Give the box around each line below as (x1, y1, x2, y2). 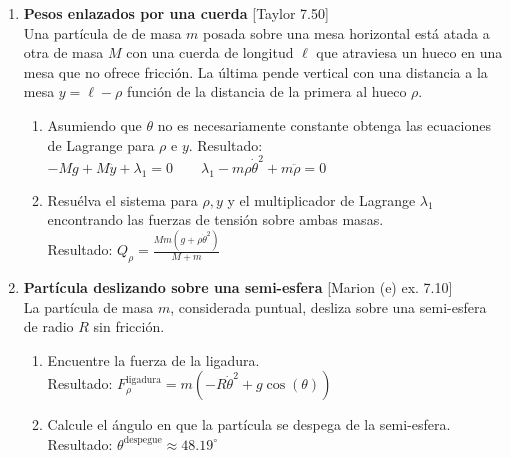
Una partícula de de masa (23, 22, 182, 43)
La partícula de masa (23, 296, 154, 317)
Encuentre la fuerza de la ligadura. (47, 349, 260, 370)
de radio (23, 316, 74, 337)
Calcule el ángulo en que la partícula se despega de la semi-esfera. (47, 414, 451, 435)
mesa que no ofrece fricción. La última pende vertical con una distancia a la (23, 61, 488, 82)
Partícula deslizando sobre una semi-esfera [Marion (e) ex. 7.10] (23, 276, 453, 297)
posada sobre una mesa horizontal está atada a (203, 22, 490, 43)
